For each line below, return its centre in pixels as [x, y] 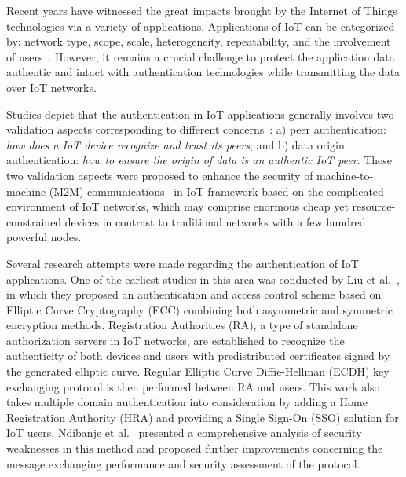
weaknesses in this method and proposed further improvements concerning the [195, 448]
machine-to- [345, 175]
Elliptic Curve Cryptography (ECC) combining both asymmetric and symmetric [199, 309]
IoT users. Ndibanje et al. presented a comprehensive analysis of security [184, 433]
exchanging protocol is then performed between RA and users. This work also [193, 386]
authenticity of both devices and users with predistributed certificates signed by [198, 356]
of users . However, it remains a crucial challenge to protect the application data [201, 56]
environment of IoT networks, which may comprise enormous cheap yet [177, 206]
